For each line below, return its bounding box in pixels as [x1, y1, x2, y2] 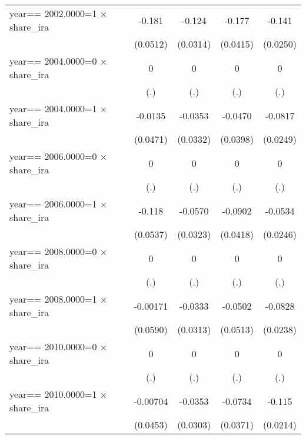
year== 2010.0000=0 [9, 340, 97, 353]
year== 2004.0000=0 [9, 54, 97, 68]
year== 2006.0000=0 [9, 149, 97, 163]
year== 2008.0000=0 [9, 244, 97, 258]
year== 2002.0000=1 [9, 6, 97, 20]
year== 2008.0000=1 [9, 292, 97, 306]
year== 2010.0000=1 [9, 387, 97, 401]
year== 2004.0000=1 [9, 102, 97, 115]
